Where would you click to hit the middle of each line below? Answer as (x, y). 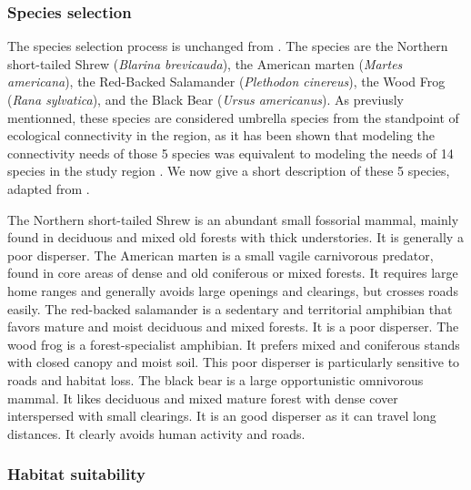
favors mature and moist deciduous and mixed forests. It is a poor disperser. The (233, 327)
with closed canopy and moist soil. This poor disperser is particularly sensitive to (234, 362)
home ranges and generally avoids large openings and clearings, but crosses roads (233, 290)
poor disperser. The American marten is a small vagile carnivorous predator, (220, 255)
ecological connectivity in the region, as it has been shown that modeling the (221, 135)
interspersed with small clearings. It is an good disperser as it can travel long (222, 416)
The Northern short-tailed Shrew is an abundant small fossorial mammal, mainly (233, 219)
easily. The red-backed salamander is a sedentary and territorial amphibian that (230, 308)
